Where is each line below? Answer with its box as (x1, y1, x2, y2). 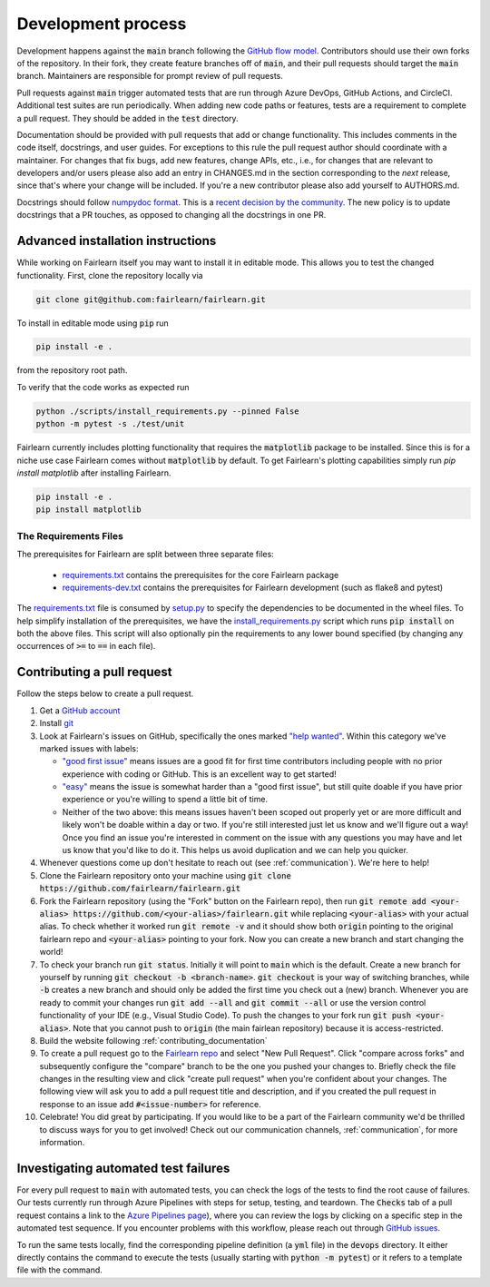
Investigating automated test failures (16, 1160, 230, 1175)
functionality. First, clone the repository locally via (16, 270, 203, 280)
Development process (16, 14, 187, 34)
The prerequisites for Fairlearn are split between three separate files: (16, 549, 274, 560)
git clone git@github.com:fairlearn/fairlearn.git (35, 294, 267, 304)
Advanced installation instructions (16, 233, 217, 249)
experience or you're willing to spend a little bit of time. (62, 794, 268, 805)
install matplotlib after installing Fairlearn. (16, 467, 171, 478)
